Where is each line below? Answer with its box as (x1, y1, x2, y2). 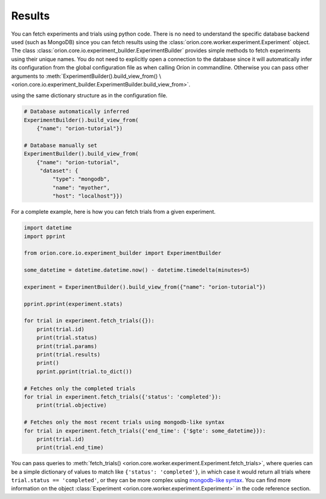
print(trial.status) (36, 334, 98, 341)
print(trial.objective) (36, 402, 107, 409)
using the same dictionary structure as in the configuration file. (11, 92, 168, 99)
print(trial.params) (36, 343, 98, 350)
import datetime (24, 224, 72, 231)
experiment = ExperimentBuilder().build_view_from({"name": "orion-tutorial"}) (24, 283, 266, 290)
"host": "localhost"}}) (52, 193, 123, 199)
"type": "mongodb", (52, 176, 110, 182)
